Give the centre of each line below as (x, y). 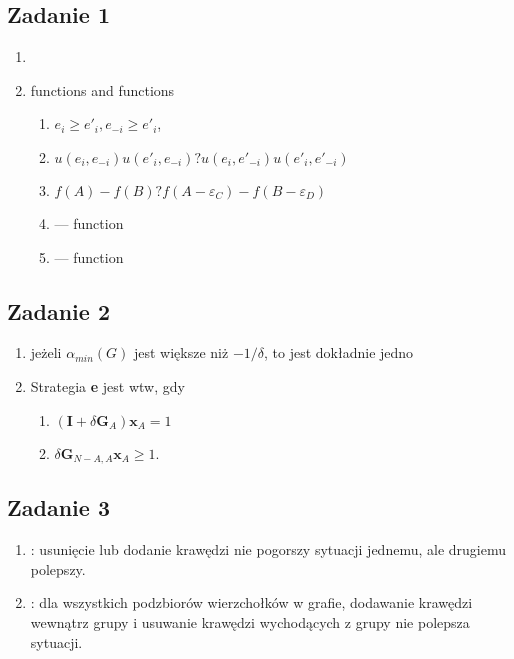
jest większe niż (181, 352)
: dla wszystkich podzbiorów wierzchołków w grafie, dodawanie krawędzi (251, 602)
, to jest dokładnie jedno (339, 352)
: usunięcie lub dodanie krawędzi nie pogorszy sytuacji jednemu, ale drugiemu (268, 549)
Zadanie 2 (58, 310)
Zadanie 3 (58, 507)
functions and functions (102, 89)
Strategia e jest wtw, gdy (107, 385)
